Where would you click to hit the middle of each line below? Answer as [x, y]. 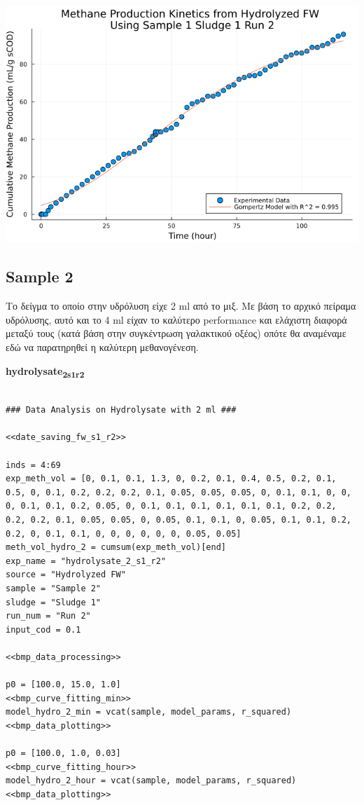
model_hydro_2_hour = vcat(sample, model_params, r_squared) [151, 781]
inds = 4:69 [33, 465]
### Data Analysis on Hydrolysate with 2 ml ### [121, 410]
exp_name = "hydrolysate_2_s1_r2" [86, 561]
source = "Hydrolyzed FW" [66, 575]
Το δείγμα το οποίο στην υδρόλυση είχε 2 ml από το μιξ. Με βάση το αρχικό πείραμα [181, 306]
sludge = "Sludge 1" [54, 602]
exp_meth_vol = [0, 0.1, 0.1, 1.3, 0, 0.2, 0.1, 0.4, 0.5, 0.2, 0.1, [171, 479]
